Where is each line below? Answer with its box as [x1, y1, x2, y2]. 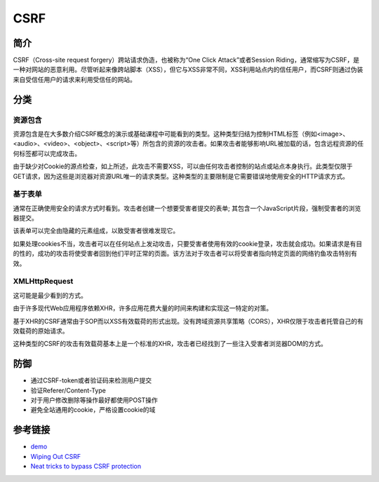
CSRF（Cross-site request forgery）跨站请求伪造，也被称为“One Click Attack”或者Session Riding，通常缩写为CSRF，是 [13, 56, 359, 64]
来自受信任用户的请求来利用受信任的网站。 [13, 75, 136, 83]
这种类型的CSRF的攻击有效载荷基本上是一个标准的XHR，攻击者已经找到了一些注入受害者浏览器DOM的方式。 [13, 340, 327, 348]
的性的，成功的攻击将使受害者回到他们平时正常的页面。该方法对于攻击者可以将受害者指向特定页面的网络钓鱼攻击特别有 [13, 249, 357, 258]
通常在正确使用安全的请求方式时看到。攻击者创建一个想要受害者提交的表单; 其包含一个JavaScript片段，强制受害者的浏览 [13, 204, 361, 212]
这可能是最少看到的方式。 [13, 291, 87, 299]
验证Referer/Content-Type [30, 386, 107, 394]
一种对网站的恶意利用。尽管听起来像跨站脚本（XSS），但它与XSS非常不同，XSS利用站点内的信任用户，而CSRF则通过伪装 [13, 65, 364, 74]
